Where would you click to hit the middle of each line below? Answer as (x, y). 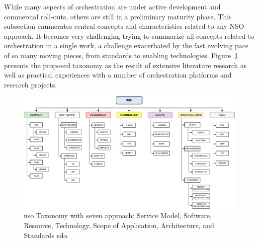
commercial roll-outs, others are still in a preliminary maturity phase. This (118, 16)
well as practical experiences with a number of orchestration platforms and (118, 75)
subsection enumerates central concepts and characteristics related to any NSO (124, 26)
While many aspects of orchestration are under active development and (112, 6)
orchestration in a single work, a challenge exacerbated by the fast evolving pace (126, 45)
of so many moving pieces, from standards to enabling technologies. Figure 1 (121, 55)
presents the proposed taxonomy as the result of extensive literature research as (125, 65)
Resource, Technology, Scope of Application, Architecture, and (119, 225)
